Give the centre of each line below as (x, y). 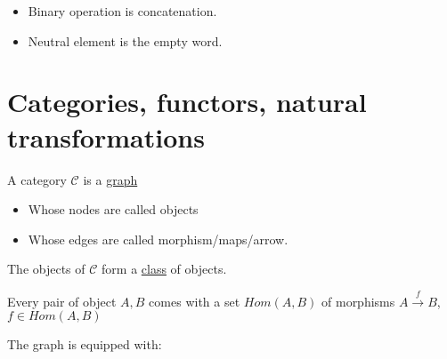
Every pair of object (62, 301)
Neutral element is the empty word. (125, 40)
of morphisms (358, 301)
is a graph (110, 179)
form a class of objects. (164, 269)
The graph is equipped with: (85, 344)
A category (37, 179)
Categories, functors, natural (187, 102)
